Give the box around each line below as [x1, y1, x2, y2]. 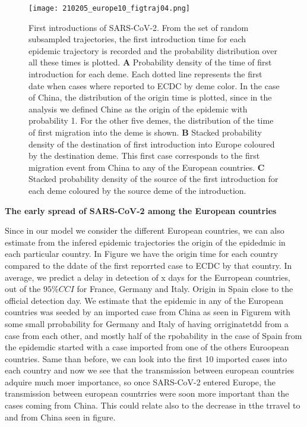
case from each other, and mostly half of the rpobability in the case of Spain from [5, 329, 302, 341]
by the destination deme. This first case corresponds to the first [29, 149, 260, 162]
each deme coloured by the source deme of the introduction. [29, 184, 246, 196]
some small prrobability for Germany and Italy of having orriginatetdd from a [5, 317, 289, 329]
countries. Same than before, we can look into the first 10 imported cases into [5, 352, 287, 365]
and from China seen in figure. [5, 410, 116, 423]
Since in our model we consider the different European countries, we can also [5, 224, 284, 237]
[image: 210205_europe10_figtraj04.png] [29, 4, 191, 12]
